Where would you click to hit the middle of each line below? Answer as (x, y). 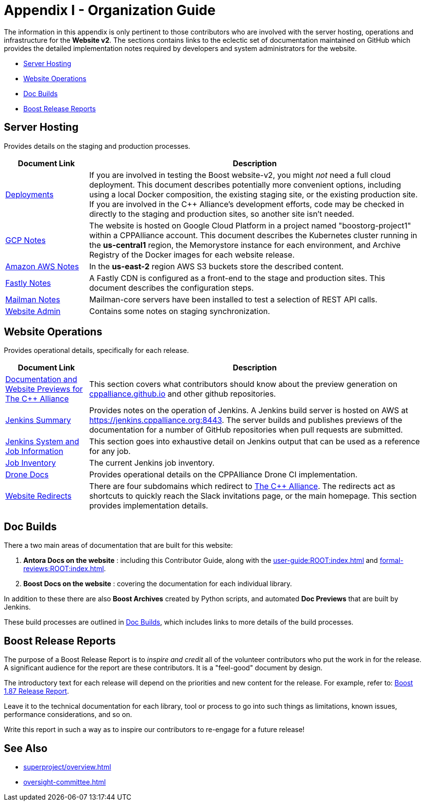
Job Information (34, 451)
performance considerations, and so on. (68, 715)
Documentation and (41, 379)
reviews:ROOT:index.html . (65, 569)
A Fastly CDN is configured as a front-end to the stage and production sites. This (237, 278)
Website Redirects (39, 496)
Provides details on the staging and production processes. (97, 146)
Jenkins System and (42, 442)
